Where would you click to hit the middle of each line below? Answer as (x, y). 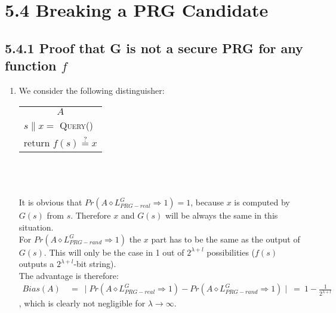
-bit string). (95, 264)
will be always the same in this (221, 215)
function (31, 65)
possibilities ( (231, 252)
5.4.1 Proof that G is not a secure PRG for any (154, 47)
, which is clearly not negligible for (82, 303)
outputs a (36, 264)
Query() (77, 125)
